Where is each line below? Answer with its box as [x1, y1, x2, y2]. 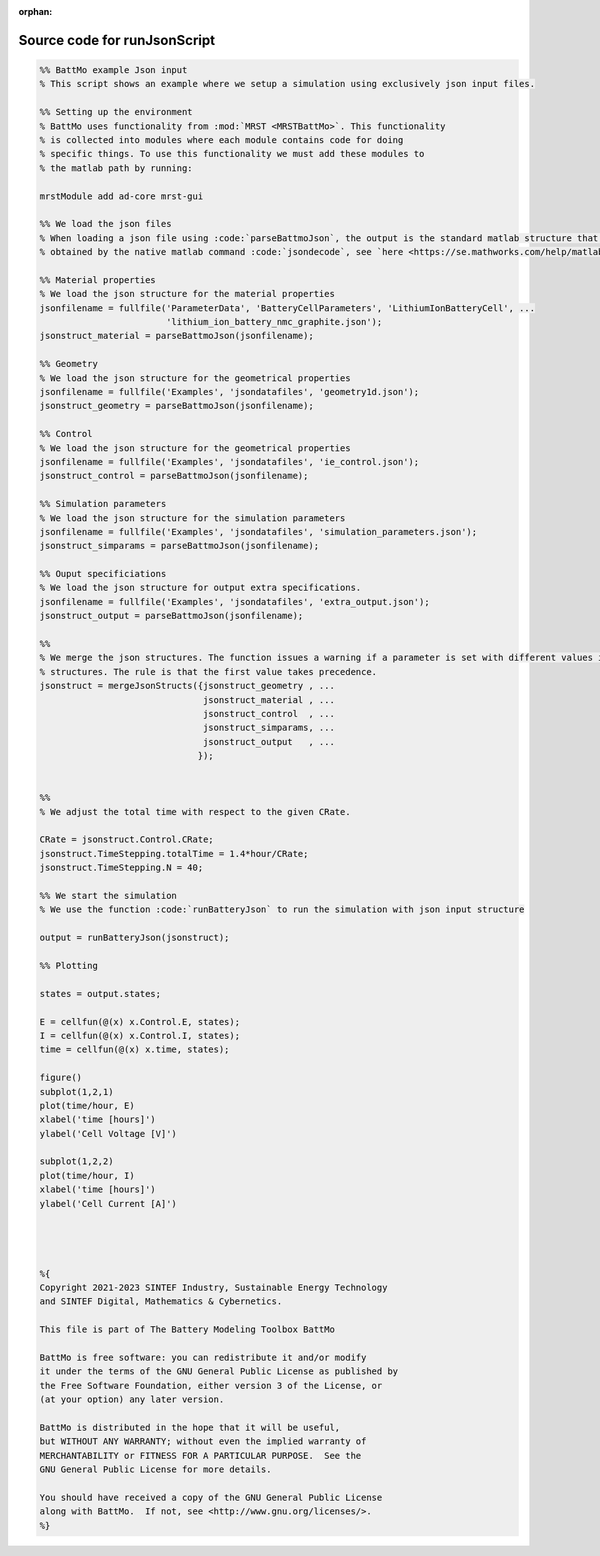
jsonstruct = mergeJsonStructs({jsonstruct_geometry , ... [39, 680, 335, 692]
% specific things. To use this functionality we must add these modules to [39, 148, 425, 160]
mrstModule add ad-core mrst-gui [39, 190, 204, 202]
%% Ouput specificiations [39, 568, 167, 580]
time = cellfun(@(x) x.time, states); [39, 1044, 230, 1055]
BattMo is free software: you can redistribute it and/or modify [39, 1351, 367, 1363]
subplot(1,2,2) [39, 1156, 114, 1167]
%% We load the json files [39, 218, 172, 230]
